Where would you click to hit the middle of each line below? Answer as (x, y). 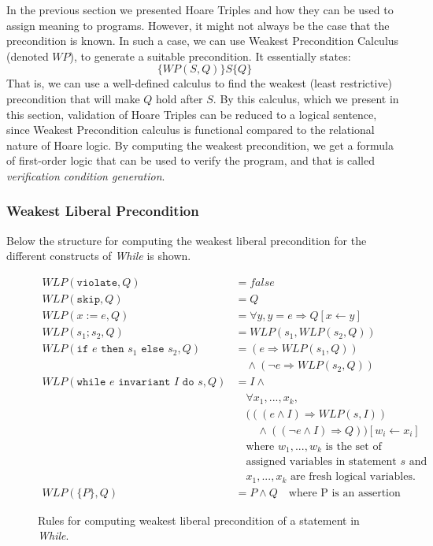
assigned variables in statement (321, 462)
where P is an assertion (344, 493)
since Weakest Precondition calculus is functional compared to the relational (191, 130)
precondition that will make (73, 98)
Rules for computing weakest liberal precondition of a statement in (199, 520)
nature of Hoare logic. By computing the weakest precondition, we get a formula (200, 145)
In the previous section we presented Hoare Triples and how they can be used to (200, 9)
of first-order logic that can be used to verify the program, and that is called (191, 160)
